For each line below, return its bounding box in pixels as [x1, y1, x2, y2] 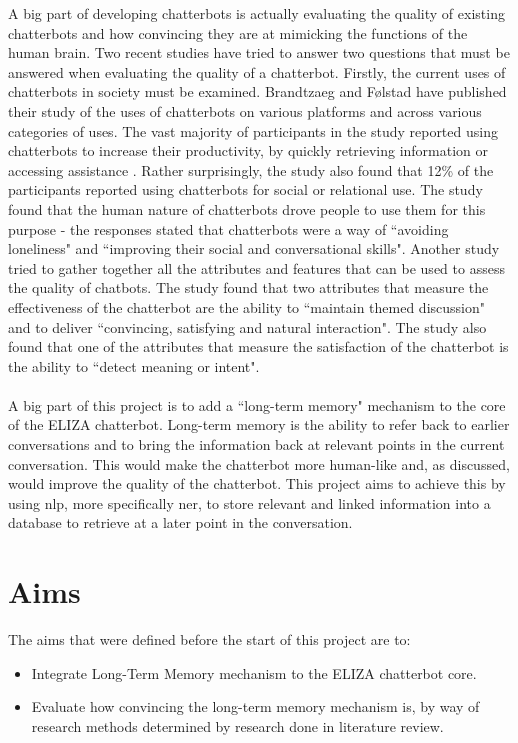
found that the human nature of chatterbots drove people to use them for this [8, 198, 486, 219]
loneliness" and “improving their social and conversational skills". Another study [8, 238, 500, 259]
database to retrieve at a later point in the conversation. [8, 512, 353, 533]
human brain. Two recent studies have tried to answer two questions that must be [8, 42, 510, 63]
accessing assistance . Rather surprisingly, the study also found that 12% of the [8, 159, 494, 180]
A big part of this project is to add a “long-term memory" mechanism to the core [8, 394, 506, 415]
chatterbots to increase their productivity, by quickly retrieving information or [8, 140, 489, 161]
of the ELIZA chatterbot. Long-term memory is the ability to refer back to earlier [8, 414, 510, 435]
